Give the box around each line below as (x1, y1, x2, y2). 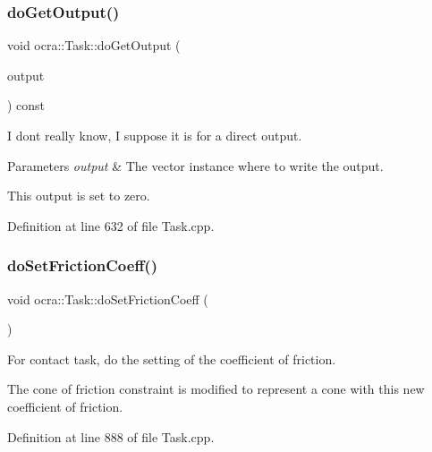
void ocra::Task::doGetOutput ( (7, 36, 181, 55)
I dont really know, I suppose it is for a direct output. (7, 126, 302, 144)
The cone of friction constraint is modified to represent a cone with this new (7, 380, 425, 398)
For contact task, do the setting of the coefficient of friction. (7, 349, 336, 368)
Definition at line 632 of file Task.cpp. (7, 216, 215, 235)
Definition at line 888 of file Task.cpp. (7, 427, 215, 446)
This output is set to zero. (7, 186, 150, 205)
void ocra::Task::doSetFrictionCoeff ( (7, 289, 208, 308)
